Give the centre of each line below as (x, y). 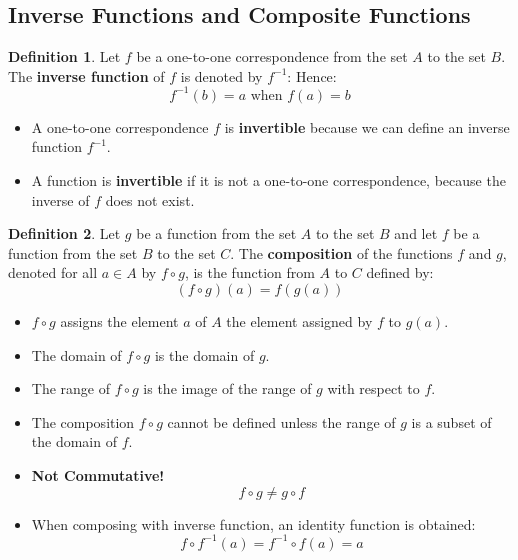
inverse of (60, 199)
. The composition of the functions (341, 252)
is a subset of (451, 421)
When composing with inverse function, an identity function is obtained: (253, 523)
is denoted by (221, 75)
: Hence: (312, 75)
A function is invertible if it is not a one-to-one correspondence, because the (268, 180)
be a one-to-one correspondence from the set (272, 56)
